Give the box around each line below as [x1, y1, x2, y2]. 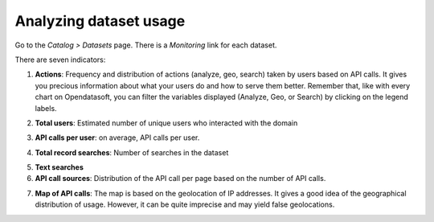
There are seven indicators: [14, 55, 106, 64]
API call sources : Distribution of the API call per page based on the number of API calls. [35, 174, 326, 183]
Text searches [35, 162, 84, 172]
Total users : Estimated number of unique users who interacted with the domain [35, 117, 298, 128]
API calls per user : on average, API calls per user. [35, 133, 200, 142]
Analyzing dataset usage [14, 12, 186, 30]
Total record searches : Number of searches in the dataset [35, 147, 229, 157]
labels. [35, 103, 57, 113]
